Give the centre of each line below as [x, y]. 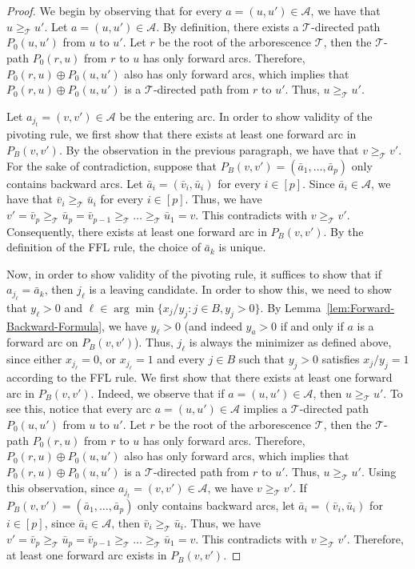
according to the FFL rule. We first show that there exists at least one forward [200, 377]
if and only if [312, 325]
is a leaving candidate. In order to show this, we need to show [240, 289]
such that [261, 359]
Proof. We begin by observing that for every [114, 10]
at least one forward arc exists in [87, 555]
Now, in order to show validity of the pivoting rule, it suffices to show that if [194, 273]
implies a [265, 409]
